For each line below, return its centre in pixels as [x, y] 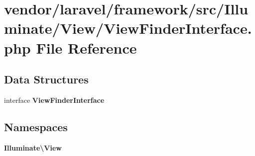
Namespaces [36, 126]
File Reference [86, 47]
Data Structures [46, 79]
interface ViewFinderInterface [54, 100]
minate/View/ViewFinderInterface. [128, 28]
